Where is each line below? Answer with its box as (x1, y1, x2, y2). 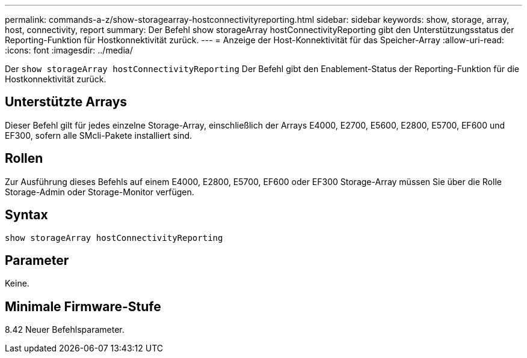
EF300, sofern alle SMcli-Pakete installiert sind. (5, 130, 193, 141)
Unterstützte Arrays (5, 94, 128, 110)
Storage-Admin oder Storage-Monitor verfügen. (5, 186, 194, 197)
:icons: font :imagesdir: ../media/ (5, 45, 133, 55)
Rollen (5, 151, 43, 166)
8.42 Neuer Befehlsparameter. (5, 324, 125, 335)
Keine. (5, 278, 29, 289)
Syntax (5, 207, 48, 223)
